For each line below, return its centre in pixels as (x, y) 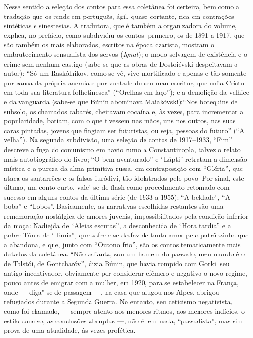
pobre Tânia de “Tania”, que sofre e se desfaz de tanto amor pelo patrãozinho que (126, 235)
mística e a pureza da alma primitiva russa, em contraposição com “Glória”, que (124, 168)
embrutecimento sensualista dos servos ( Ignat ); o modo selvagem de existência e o (126, 54)
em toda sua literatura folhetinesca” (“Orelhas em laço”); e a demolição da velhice (126, 92)
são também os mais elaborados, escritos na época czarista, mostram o (109, 44)
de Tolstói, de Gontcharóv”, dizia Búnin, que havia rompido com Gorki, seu (117, 263)
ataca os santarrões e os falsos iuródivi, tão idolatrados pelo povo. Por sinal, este (124, 177)
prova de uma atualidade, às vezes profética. (70, 330)
